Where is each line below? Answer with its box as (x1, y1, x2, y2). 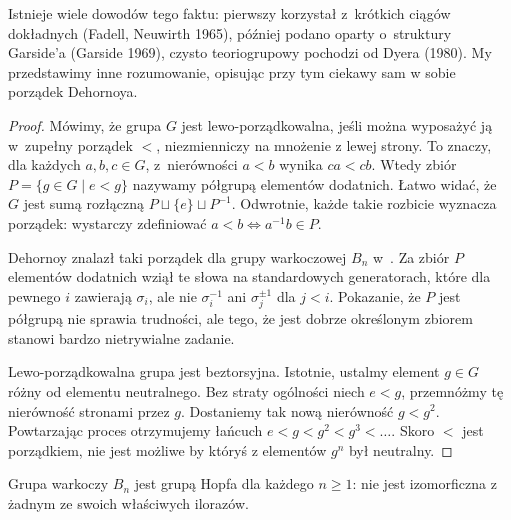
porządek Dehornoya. (8, 81, 138, 102)
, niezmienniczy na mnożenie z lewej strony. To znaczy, (156, 134, 492, 155)
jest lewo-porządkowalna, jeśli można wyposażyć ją (181, 114, 493, 135)
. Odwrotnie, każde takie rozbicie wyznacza (231, 193, 497, 214)
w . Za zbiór (372, 246, 450, 267)
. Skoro (391, 420, 435, 441)
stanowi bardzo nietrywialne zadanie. (8, 327, 235, 348)
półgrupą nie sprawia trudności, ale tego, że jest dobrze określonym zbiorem (8, 308, 473, 329)
